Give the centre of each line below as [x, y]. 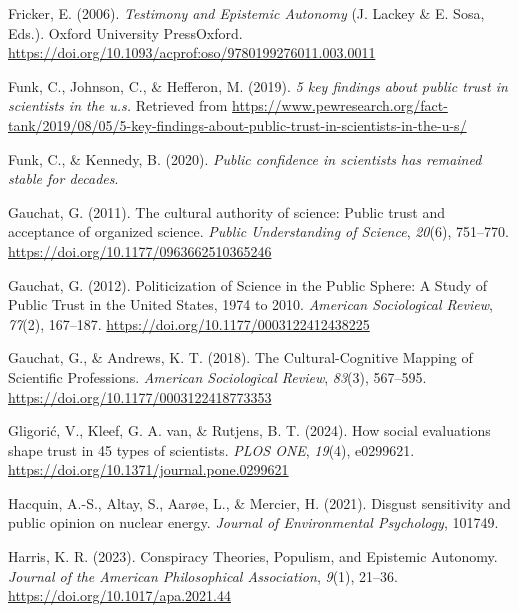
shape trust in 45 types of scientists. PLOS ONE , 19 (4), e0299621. [211, 449]
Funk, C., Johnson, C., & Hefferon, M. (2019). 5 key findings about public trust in [258, 85]
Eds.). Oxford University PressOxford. [125, 32]
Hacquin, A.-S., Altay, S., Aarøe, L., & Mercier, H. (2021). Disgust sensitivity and [259, 502]
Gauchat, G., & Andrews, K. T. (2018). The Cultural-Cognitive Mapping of [240, 357]
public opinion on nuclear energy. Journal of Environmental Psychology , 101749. [253, 522]
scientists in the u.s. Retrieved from [118, 105]
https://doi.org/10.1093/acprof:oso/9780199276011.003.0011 [192, 52]
